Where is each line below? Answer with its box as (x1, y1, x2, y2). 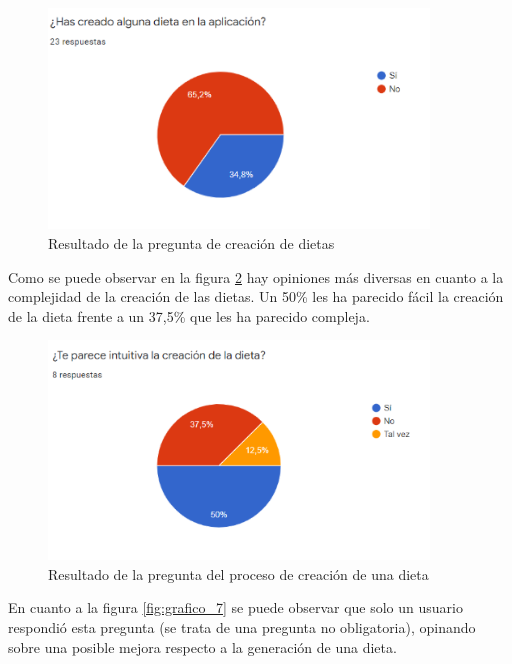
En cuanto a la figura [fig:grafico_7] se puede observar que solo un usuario (8, 597, 463, 618)
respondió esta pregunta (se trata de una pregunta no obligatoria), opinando (8, 617, 476, 638)
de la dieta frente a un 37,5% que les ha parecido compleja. (8, 305, 370, 326)
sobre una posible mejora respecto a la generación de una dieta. (8, 636, 397, 657)
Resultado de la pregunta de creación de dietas (48, 232, 335, 253)
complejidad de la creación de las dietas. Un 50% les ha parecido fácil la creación (8, 286, 504, 307)
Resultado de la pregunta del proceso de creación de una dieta (48, 563, 429, 584)
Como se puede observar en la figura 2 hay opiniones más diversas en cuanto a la (8, 266, 504, 287)
